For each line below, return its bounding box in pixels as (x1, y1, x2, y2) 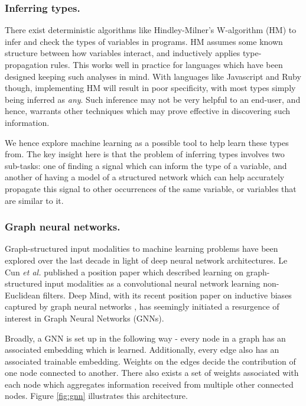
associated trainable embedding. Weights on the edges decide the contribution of (5, 355, 296, 367)
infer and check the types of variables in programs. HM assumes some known (5, 35, 283, 47)
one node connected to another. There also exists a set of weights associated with (5, 366, 299, 379)
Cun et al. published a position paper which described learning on (5, 265, 244, 278)
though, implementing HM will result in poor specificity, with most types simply (5, 82, 296, 94)
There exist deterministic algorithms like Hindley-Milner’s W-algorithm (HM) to (5, 24, 297, 36)
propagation (5, 59, 48, 70)
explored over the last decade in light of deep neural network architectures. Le (5, 254, 288, 266)
